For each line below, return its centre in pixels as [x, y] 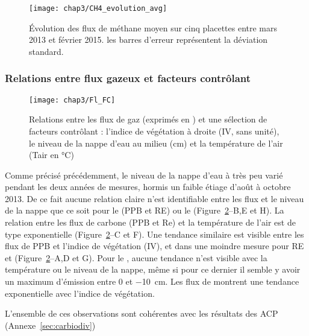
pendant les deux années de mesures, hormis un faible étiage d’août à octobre [148, 187]
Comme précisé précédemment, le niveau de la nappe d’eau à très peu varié [144, 175]
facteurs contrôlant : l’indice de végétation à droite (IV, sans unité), [154, 131]
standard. [46, 51]
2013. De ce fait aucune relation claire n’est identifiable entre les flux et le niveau [154, 198]
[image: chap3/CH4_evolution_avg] [98, 8]
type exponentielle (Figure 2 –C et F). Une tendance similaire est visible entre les [154, 234]
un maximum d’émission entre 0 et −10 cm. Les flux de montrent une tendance [152, 281]
